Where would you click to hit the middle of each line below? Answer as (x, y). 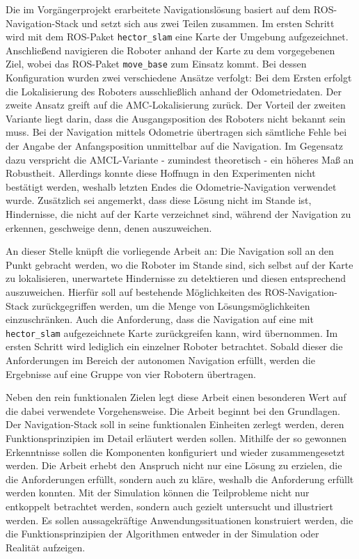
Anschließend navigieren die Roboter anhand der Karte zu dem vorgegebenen (170, 50)
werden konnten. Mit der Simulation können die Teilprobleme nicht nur (158, 493)
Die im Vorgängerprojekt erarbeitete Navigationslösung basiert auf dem (158, 9)
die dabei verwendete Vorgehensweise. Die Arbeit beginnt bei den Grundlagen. (173, 410)
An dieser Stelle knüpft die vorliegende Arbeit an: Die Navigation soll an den (170, 251)
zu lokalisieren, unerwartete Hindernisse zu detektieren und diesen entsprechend (176, 278)
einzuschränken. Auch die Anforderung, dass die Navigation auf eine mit (160, 319)
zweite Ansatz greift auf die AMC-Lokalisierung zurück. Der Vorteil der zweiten (176, 105)
